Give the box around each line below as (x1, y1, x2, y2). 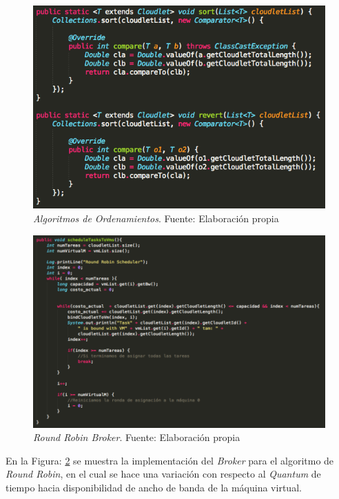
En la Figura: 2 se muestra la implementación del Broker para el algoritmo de (6, 453, 334, 467)
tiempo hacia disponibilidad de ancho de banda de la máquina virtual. (6, 480, 302, 494)
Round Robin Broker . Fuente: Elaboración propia (33, 430, 240, 444)
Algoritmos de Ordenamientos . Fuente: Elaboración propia (33, 211, 279, 226)
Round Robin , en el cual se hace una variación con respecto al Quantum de (6, 467, 321, 481)
